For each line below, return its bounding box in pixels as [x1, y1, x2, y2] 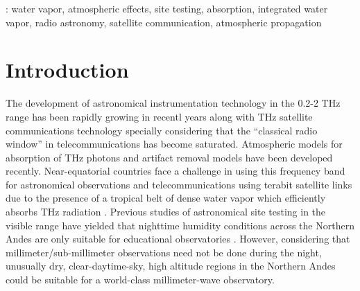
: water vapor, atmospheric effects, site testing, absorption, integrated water [6, 1, 328, 15]
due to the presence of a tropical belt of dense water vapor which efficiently [6, 191, 326, 205]
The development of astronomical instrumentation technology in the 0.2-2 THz [6, 96, 341, 110]
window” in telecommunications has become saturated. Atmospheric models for [6, 136, 343, 151]
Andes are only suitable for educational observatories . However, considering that [6, 231, 350, 246]
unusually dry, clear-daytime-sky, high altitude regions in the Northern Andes [6, 258, 336, 273]
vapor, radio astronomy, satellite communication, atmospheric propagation [6, 15, 322, 29]
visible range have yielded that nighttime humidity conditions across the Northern [6, 218, 354, 232]
